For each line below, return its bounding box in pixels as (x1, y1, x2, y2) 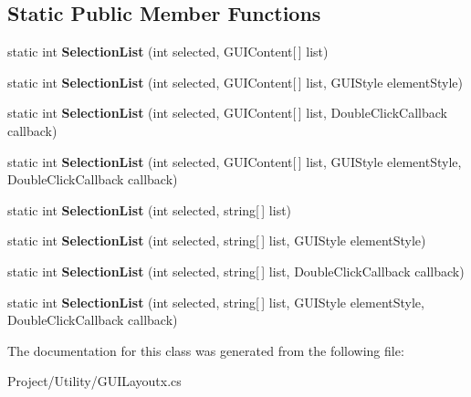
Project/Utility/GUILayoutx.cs (7, 371, 182, 391)
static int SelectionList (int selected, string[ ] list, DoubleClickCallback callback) (7, 261, 465, 280)
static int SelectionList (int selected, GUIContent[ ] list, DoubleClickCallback (7, 103, 447, 122)
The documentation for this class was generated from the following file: (7, 340, 404, 360)
